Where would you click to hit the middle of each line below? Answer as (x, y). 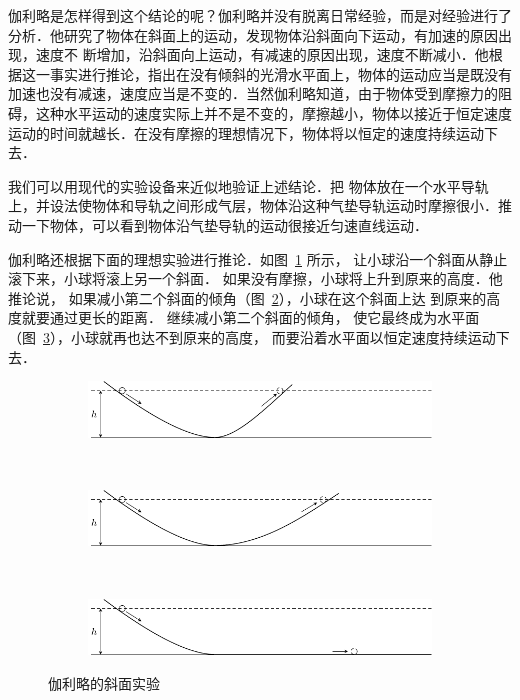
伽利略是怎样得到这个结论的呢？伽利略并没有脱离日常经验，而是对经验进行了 (260, 15)
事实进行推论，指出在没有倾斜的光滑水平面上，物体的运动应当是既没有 (280, 73)
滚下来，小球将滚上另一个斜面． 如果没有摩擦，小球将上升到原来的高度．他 (255, 278)
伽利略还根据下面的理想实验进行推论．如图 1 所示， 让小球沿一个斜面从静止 (258, 258)
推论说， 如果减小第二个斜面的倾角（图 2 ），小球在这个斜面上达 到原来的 (247, 297)
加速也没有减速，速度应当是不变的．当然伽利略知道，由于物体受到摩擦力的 (253, 93)
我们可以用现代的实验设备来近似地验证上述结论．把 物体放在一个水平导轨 (248, 185)
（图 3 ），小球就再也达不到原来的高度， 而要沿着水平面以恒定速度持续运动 (252, 336)
